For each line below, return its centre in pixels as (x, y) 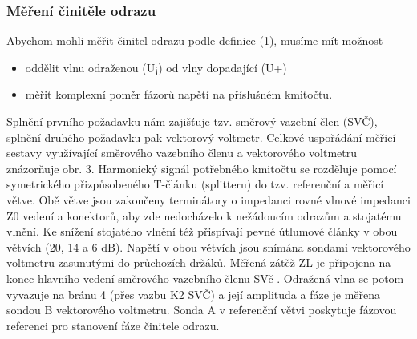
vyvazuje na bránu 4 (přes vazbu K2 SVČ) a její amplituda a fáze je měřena (194, 294)
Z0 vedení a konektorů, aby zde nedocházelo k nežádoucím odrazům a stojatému (204, 215)
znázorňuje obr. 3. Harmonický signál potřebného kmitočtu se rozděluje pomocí (202, 168)
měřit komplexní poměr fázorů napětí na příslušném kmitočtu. (179, 94)
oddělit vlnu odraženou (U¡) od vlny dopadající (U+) (156, 67)
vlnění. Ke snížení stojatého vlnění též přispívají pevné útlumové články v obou (202, 231)
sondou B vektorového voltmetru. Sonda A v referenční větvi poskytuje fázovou (202, 310)
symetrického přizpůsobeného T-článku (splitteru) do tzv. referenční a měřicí (195, 184)
